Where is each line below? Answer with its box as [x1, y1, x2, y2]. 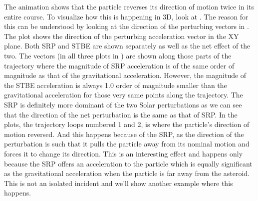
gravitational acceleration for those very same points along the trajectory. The [4, 89, 243, 100]
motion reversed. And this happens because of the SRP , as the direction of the [4, 128, 244, 139]
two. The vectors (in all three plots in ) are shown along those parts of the [4, 50, 232, 60]
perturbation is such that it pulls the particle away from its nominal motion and [4, 138, 250, 149]
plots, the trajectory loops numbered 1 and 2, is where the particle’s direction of [4, 119, 250, 129]
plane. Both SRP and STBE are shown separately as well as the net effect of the [4, 40, 251, 51]
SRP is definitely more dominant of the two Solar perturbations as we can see [4, 99, 242, 109]
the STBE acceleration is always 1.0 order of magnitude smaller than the [4, 79, 227, 90]
